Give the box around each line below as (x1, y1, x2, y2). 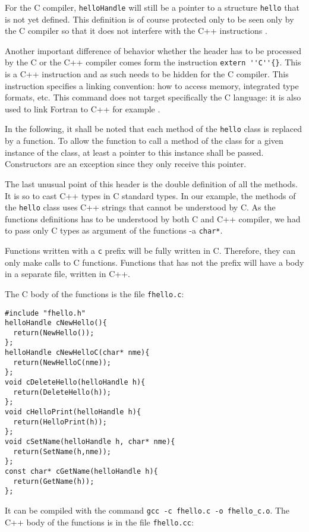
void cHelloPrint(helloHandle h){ (5, 408, 141, 417)
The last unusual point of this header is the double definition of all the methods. (5, 177, 298, 190)
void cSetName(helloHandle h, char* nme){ (5, 437, 175, 446)
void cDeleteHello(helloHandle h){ (5, 378, 146, 387)
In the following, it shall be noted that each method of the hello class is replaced (5, 122, 302, 135)
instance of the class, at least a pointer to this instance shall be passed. (5, 146, 264, 158)
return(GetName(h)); (13, 477, 94, 486)
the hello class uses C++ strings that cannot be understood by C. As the (5, 201, 276, 213)
